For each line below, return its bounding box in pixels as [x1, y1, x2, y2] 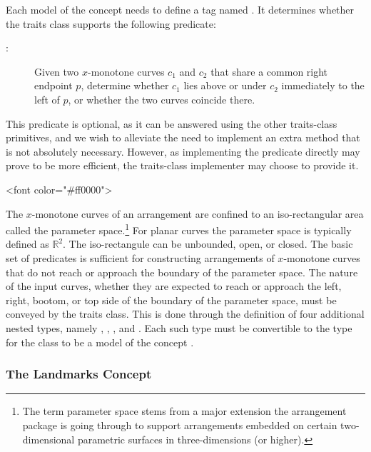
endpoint [34, 78, 73, 93]
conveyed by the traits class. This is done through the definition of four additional [6, 306, 365, 321]
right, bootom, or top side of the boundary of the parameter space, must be [6, 292, 337, 307]
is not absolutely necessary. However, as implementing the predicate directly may [6, 144, 360, 159]
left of [34, 91, 60, 106]
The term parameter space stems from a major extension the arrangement [22, 403, 347, 418]
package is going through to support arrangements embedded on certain [22, 417, 337, 432]
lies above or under [183, 78, 267, 93]
